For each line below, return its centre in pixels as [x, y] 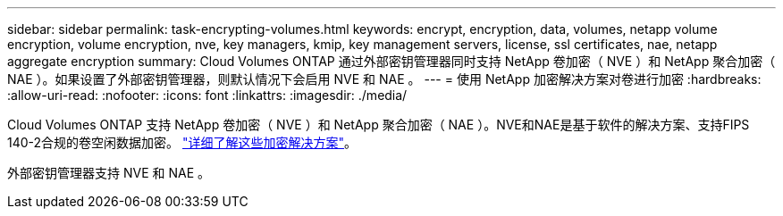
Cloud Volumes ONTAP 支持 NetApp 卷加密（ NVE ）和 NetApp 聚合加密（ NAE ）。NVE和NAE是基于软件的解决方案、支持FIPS [379, 125]
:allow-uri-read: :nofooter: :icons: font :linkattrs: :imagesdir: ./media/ [207, 95]
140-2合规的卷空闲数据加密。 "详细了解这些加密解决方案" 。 [182, 142]
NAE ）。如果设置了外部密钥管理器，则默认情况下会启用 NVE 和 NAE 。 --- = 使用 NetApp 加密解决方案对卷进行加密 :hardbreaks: [384, 79]
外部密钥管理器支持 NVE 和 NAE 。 [109, 173]
